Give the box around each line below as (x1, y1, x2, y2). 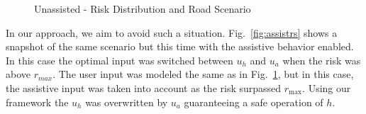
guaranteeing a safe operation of (184, 94, 323, 109)
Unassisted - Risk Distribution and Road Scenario (34, 1, 251, 16)
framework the (6, 94, 69, 109)
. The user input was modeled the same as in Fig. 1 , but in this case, (52, 67, 354, 81)
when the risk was (282, 52, 361, 67)
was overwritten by (85, 94, 168, 109)
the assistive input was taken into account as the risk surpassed (6, 80, 282, 95)
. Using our (302, 80, 351, 95)
